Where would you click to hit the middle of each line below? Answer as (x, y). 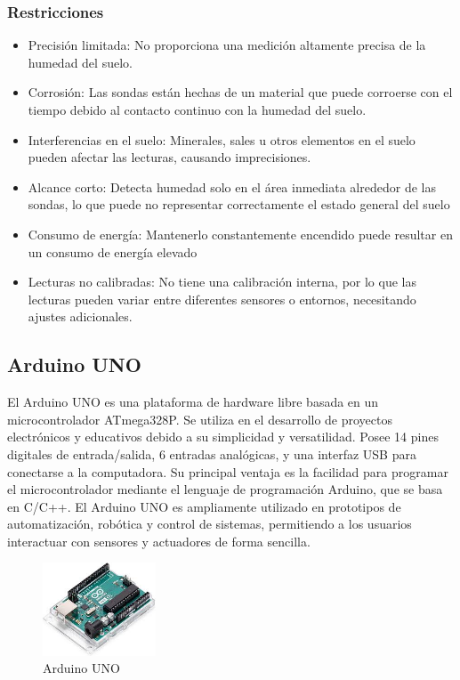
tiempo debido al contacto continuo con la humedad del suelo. (197, 109)
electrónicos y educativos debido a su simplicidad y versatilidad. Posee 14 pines (223, 437)
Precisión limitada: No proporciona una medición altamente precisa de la (227, 45)
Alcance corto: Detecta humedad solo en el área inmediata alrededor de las (232, 186)
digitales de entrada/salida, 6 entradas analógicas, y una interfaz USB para (212, 453)
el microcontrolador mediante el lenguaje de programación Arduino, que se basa (225, 489)
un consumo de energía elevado (113, 251)
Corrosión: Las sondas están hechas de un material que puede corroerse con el (240, 92)
